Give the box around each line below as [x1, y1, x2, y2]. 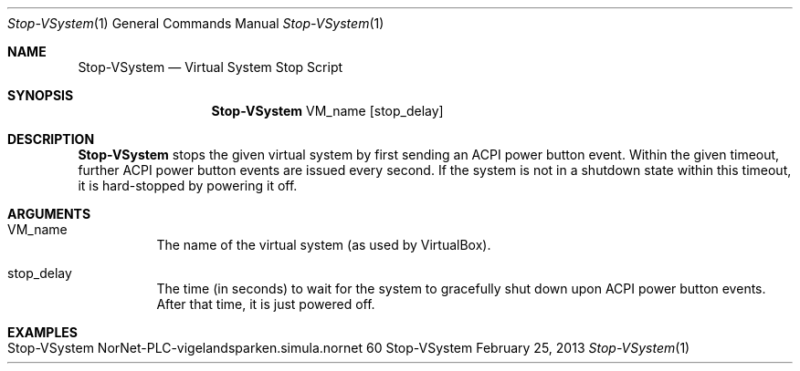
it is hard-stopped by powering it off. [78, 178, 298, 193]
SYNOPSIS [7, 88, 74, 103]
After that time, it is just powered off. [156, 296, 375, 312]
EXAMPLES [7, 325, 78, 340]
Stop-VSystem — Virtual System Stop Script [78, 59, 343, 75]
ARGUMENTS [7, 206, 91, 222]
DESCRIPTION [7, 131, 95, 147]
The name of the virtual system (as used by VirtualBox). [156, 237, 491, 252]
